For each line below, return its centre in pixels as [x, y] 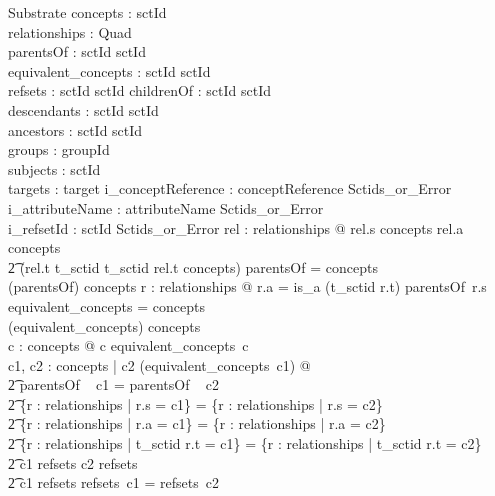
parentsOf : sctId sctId [77, 51]
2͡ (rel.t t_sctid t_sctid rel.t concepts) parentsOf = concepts [193, 266]
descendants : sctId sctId [83, 109]
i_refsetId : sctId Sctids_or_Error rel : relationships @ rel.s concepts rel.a [236, 227]
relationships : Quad [70, 31]
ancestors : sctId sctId [75, 129]
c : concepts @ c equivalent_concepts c [128, 345]
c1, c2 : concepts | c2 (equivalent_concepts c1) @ [159, 364]
